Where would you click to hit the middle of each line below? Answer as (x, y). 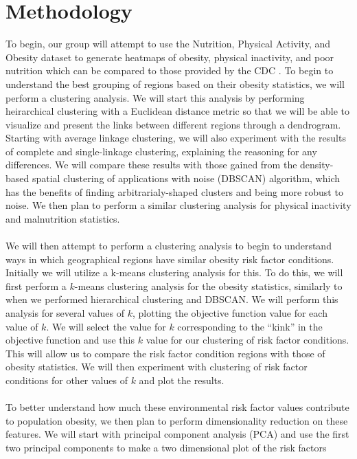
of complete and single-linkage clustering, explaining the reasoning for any (161, 151)
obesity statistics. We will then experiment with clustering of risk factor (157, 367)
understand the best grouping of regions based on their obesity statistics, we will (175, 83)
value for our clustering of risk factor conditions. (247, 340)
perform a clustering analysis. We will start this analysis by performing (155, 97)
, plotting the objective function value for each (230, 313)
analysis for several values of (65, 313)
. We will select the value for (106, 326)
